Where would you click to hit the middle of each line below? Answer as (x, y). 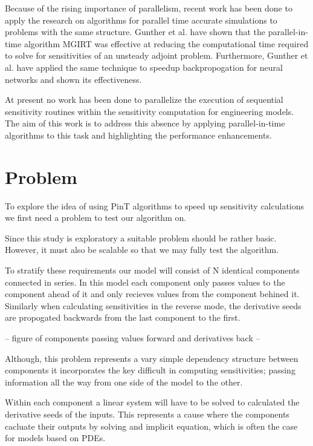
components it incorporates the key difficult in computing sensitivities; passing (150, 370)
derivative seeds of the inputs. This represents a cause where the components (147, 414)
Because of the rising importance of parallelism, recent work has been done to (149, 8)
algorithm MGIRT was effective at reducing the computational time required (166, 43)
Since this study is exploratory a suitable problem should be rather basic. (141, 238)
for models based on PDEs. (55, 438)
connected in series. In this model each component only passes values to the (145, 282)
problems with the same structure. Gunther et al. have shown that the (135, 32)
